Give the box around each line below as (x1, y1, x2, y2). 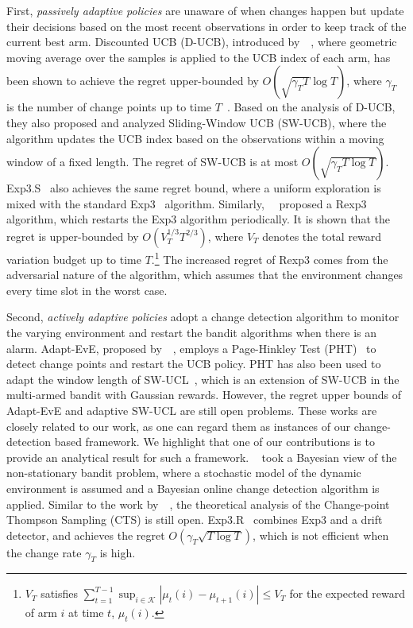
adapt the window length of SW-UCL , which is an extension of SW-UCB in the (6, 370, 399, 387)
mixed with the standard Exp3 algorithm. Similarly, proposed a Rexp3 (6, 195, 367, 211)
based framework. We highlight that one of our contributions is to (54, 433, 375, 450)
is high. (99, 544, 136, 560)
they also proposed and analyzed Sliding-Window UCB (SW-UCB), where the (6, 114, 387, 130)
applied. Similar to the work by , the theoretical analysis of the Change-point (6, 495, 390, 512)
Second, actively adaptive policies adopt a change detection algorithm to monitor (6, 308, 399, 325)
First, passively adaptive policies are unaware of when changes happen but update (6, 2, 404, 18)
